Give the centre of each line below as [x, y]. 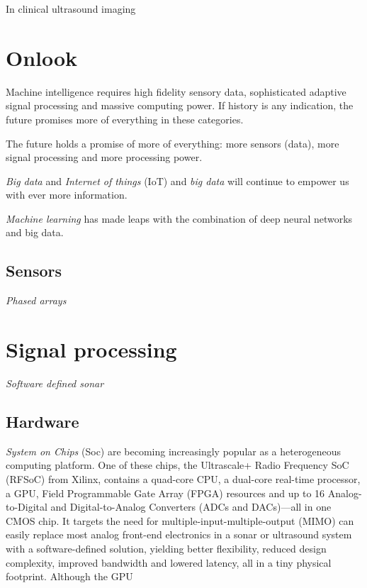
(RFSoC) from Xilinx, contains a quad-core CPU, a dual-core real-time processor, [183, 478]
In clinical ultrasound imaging [71, 9]
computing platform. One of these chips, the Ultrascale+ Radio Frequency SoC [177, 465]
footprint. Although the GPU [69, 576]
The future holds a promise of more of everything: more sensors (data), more [173, 143]
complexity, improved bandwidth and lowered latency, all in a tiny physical [169, 562]
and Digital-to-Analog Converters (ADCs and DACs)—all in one [191, 507]
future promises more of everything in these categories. [125, 119]
